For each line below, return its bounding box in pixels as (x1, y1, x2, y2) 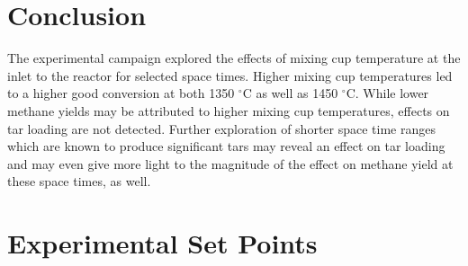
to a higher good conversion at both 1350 (7, 84, 235, 102)
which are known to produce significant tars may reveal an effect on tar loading (7, 137, 445, 155)
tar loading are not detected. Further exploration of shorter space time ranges (7, 119, 436, 137)
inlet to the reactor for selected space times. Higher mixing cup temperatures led (7, 66, 453, 84)
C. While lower (346, 84, 429, 102)
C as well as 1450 (242, 84, 338, 102)
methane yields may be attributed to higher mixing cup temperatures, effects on (7, 101, 450, 120)
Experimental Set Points (7, 225, 318, 262)
